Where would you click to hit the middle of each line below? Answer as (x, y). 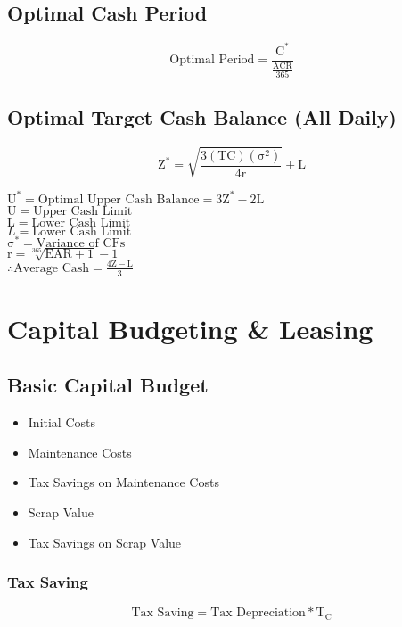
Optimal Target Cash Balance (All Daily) (202, 116)
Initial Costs (62, 422)
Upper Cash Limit (83, 211)
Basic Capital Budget (108, 385)
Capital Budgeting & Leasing (190, 328)
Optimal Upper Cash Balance (119, 199)
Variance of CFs (81, 243)
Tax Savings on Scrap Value (105, 542)
